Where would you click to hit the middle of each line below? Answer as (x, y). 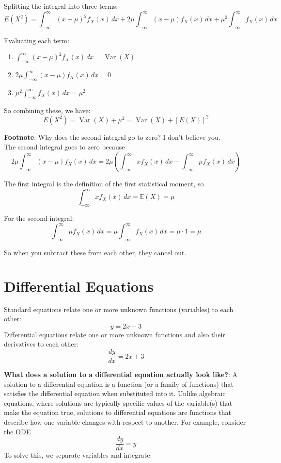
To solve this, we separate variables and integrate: (78, 455)
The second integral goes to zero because (64, 146)
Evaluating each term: (37, 40)
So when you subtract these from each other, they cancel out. (95, 252)
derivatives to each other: (41, 344)
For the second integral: (39, 218)
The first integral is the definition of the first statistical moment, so (104, 184)
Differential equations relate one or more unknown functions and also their (115, 334)
